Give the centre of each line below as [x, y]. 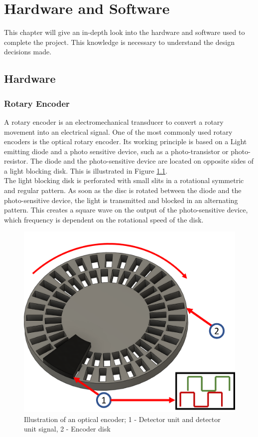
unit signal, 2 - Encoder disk [67, 429]
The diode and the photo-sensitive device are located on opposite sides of [142, 161]
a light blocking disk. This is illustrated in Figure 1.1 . [86, 170]
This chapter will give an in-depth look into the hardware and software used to [125, 32]
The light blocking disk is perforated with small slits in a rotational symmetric [124, 180]
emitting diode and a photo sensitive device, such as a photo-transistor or [116, 151]
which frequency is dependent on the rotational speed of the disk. [104, 219]
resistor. [16, 161]
